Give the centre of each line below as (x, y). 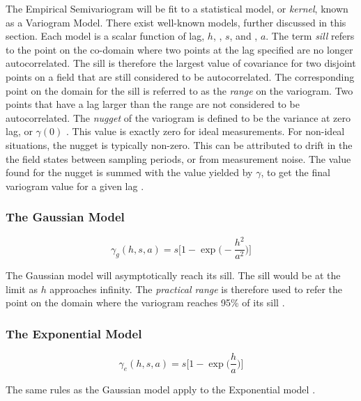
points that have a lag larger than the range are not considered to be (153, 104)
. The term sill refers (310, 36)
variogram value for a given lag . (75, 186)
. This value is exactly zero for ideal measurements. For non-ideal (206, 131)
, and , (244, 36)
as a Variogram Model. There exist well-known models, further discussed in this (176, 22)
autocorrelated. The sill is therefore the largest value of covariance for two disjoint (181, 63)
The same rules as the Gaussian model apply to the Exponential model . (161, 390)
